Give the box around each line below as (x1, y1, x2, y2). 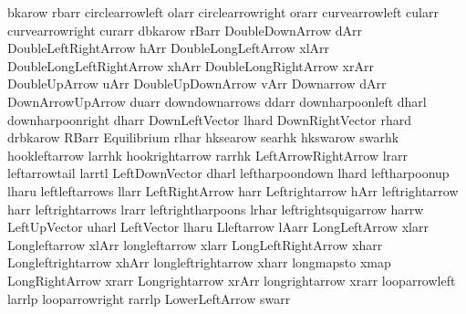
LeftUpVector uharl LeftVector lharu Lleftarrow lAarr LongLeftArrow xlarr (7, 217, 429, 236)
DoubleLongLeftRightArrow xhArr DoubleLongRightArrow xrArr (7, 56, 374, 75)
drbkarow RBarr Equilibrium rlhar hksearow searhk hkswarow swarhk (7, 128, 399, 147)
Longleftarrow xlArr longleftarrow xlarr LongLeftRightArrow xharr (7, 235, 383, 254)
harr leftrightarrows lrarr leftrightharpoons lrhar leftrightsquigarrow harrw (7, 199, 424, 218)
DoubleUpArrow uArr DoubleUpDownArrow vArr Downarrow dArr (7, 74, 387, 93)
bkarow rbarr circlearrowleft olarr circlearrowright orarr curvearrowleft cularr (7, 3, 439, 21)
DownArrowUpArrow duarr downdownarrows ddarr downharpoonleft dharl (7, 91, 427, 110)
